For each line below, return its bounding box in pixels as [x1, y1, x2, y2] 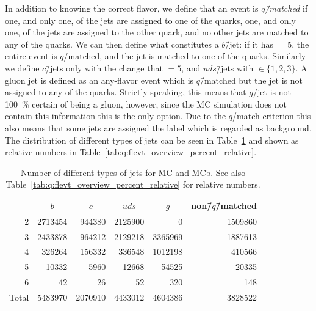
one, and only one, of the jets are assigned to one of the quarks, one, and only [5, 13, 296, 26]
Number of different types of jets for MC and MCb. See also [20, 166, 246, 178]
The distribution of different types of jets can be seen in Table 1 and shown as [5, 133, 299, 146]
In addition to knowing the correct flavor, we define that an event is [5, 2, 259, 14]
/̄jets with [216, 61, 254, 74]
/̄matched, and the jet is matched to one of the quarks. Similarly [63, 49, 306, 62]
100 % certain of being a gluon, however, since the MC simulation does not [5, 97, 287, 110]
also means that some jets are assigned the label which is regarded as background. [5, 121, 312, 134]
